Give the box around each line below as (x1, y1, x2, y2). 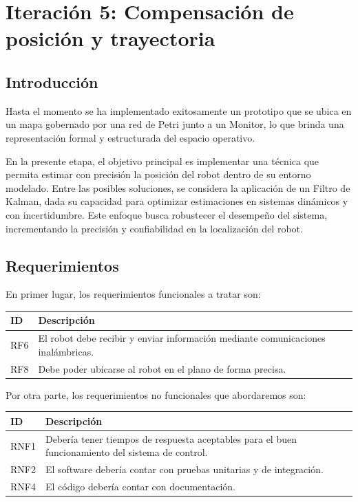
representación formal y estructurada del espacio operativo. (6, 130, 255, 144)
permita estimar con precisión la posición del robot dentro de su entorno (6, 167, 311, 182)
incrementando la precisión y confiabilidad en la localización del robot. (6, 221, 303, 235)
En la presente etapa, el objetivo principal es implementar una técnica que (6, 153, 319, 168)
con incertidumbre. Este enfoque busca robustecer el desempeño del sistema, (6, 207, 328, 221)
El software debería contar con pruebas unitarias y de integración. (45, 462, 324, 477)
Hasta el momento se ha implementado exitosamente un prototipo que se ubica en (6, 103, 352, 118)
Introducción (6, 71, 98, 92)
